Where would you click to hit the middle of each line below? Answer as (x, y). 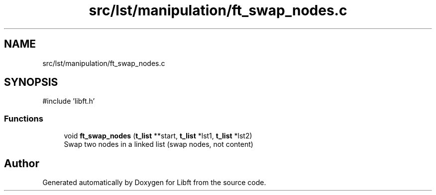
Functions (24, 118)
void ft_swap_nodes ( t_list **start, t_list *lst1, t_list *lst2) (158, 136)
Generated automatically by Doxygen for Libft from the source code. (154, 183)
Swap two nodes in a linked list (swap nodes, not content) (159, 144)
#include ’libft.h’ (69, 101)
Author (22, 163)
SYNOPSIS (31, 82)
